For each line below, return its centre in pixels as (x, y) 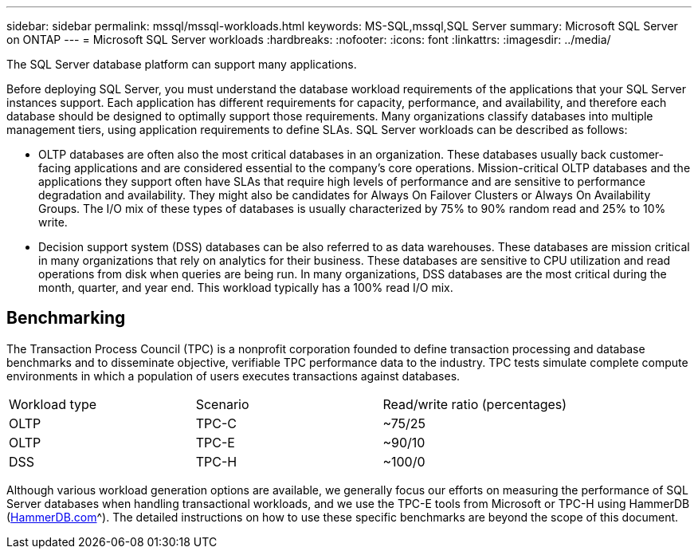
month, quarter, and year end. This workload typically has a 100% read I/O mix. (246, 287)
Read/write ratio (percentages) (475, 404)
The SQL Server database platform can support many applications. (182, 64)
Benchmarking (66, 318)
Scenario (222, 404)
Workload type (53, 404)
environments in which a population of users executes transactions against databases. (233, 376)
